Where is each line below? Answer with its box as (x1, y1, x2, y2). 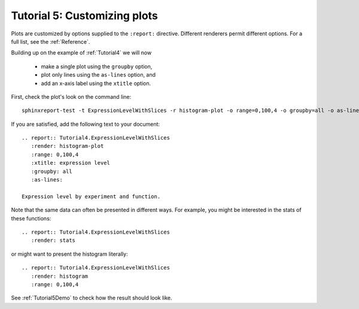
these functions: (11, 214, 51, 222)
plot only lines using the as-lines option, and (41, 71, 156, 78)
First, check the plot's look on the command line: (11, 93, 132, 100)
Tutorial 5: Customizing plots (11, 9, 158, 22)
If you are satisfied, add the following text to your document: (11, 120, 160, 128)
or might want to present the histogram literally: (11, 250, 128, 257)
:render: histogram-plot (31, 143, 104, 150)
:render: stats (31, 237, 76, 244)
